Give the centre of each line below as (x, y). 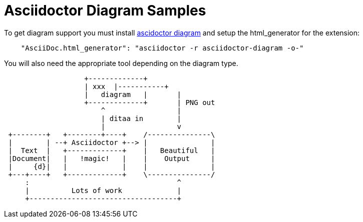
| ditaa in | (141, 118)
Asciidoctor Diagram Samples (105, 10)
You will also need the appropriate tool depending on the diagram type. (121, 63)
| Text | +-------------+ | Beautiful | (112, 150)
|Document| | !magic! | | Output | (112, 158)
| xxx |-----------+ (126, 86)
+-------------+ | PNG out (150, 102)
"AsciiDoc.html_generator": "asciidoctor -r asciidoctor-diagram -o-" (162, 48)
